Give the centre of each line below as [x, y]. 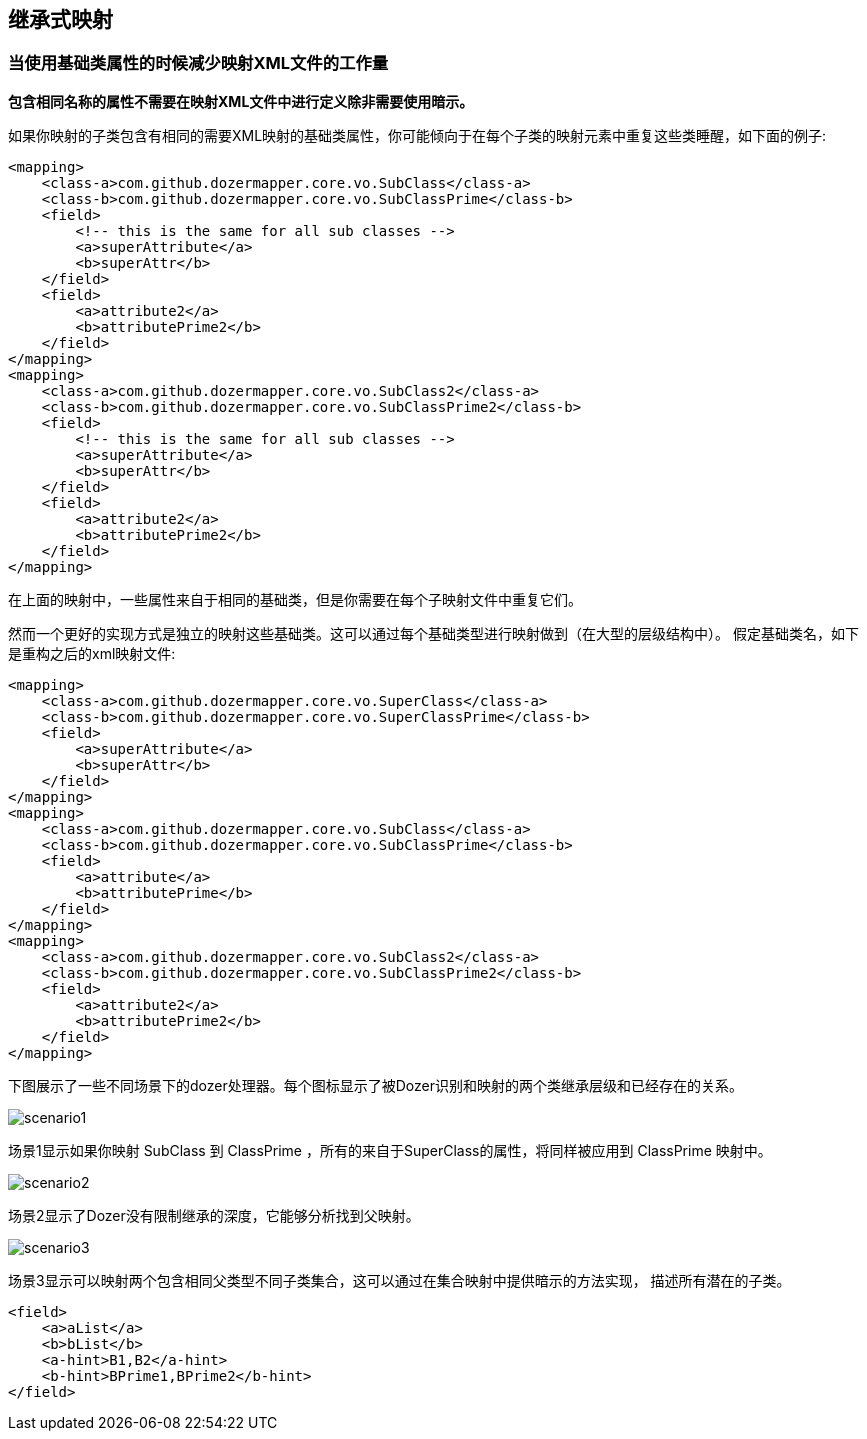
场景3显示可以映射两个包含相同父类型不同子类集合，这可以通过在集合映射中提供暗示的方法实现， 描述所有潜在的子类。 [399, 1280]
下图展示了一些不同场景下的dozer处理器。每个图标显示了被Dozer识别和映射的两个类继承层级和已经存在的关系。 [375, 1085]
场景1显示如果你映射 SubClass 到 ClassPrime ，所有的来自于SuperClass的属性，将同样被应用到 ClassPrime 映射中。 [390, 1150]
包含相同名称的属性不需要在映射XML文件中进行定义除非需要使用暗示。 [241, 101]
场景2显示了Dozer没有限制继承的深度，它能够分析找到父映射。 [214, 1215]
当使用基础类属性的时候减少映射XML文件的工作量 [198, 63]
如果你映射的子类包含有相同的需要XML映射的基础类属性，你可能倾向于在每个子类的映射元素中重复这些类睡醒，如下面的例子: [417, 135]
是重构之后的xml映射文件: [92, 653]
